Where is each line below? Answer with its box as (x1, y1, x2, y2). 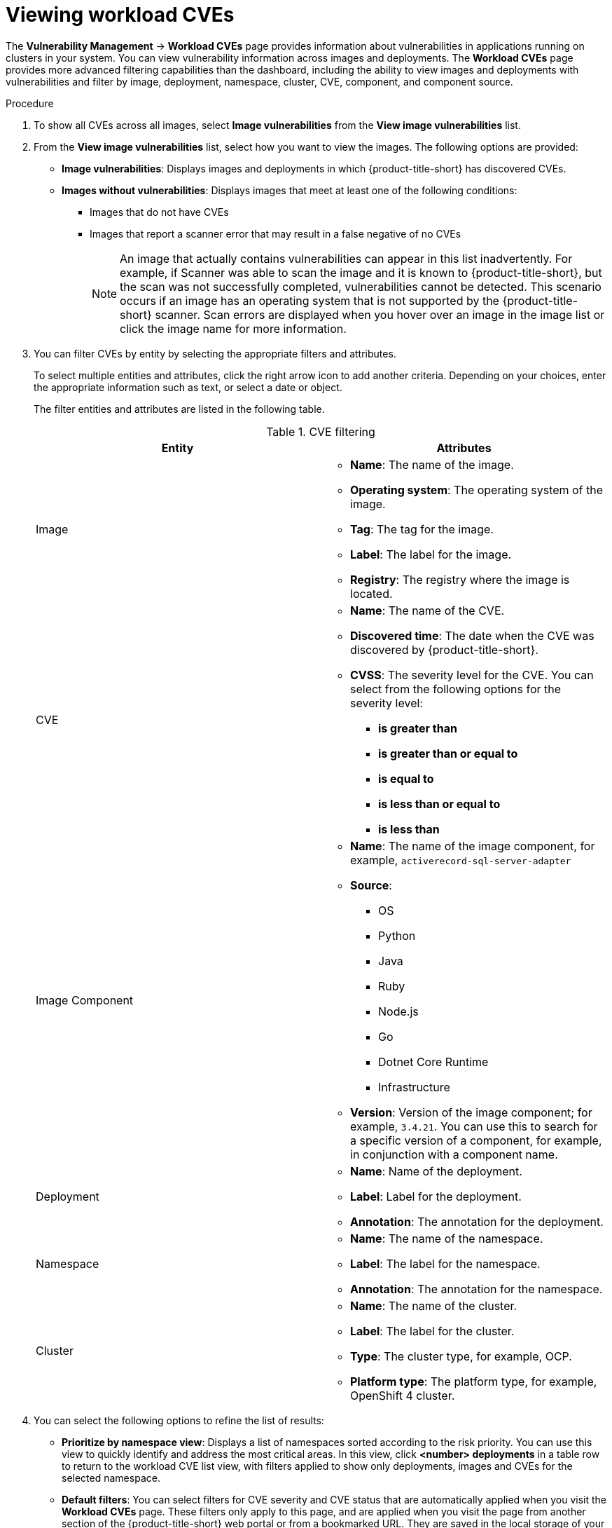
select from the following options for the (350, 681, 562, 696)
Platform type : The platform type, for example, (350, 1374, 597, 1389)
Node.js (378, 1004, 419, 1018)
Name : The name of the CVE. (350, 603, 505, 618)
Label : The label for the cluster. (350, 1323, 515, 1338)
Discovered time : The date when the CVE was (350, 628, 594, 643)
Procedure (6, 97, 54, 109)
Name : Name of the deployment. (350, 1164, 522, 1178)
